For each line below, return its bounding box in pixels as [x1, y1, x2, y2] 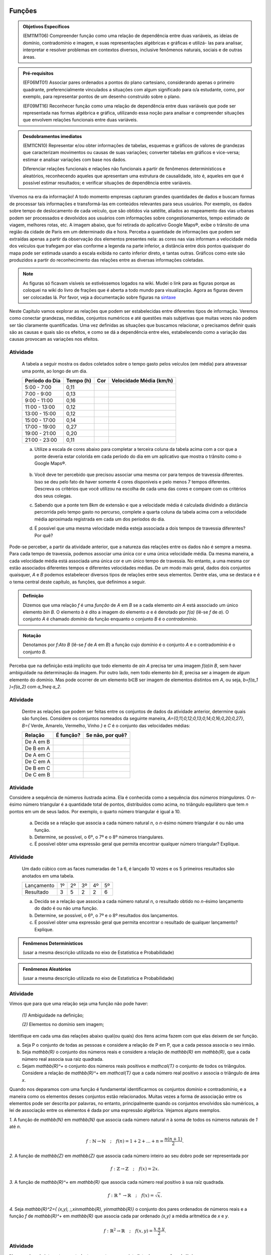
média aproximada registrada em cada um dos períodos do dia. [34, 516, 166, 522]
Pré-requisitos [23, 70, 54, 76]
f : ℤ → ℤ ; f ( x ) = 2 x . [110, 1166, 160, 1172]
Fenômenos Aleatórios [23, 966, 71, 972]
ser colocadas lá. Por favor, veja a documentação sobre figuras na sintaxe [23, 294, 176, 300]
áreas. [23, 54, 36, 60]
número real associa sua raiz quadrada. [22, 1056, 104, 1062]
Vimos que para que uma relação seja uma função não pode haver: [9, 1000, 148, 1007]
